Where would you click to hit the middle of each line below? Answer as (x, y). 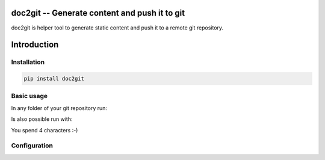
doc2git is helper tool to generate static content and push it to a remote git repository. (117, 28)
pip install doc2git (54, 79)
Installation (28, 62)
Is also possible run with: (42, 119)
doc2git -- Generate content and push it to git (98, 13)
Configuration (32, 146)
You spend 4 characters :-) (45, 130)
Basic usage (29, 96)
